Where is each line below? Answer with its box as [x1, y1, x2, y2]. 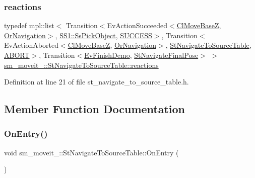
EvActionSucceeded [107, 20, 167, 31]
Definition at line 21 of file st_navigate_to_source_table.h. [4, 76, 189, 87]
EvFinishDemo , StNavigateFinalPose [84, 50, 199, 60]
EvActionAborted [4, 40, 58, 50]
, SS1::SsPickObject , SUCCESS [55, 30, 152, 40]
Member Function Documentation [4, 101, 185, 117]
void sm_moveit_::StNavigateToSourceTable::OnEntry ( [4, 147, 179, 157]
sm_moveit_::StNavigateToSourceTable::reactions [4, 59, 159, 70]
